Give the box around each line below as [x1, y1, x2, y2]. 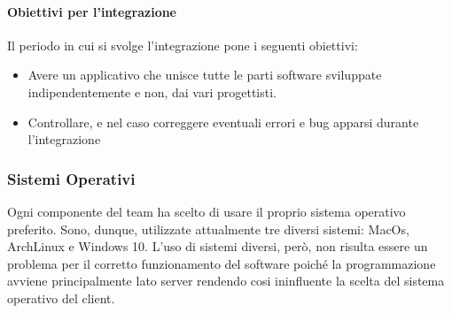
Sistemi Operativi [7, 167, 136, 189]
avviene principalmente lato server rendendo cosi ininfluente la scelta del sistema [7, 271, 445, 290]
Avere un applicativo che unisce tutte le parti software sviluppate [27, 65, 382, 84]
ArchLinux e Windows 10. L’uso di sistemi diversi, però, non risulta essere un [7, 237, 428, 256]
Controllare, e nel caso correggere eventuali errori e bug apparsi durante [27, 112, 419, 131]
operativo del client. [7, 288, 115, 307]
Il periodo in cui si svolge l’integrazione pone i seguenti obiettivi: [7, 35, 358, 54]
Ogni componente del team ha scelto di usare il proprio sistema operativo [7, 202, 406, 220]
